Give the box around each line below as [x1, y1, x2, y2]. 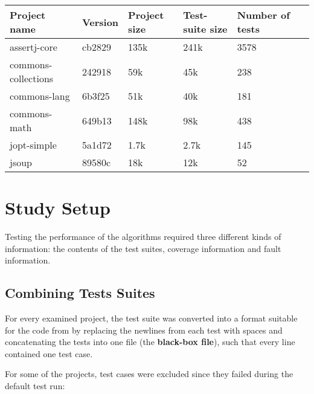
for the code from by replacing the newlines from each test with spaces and [5, 323, 283, 336]
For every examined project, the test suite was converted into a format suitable [5, 312, 298, 325]
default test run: [5, 379, 65, 392]
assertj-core [10, 40, 57, 54]
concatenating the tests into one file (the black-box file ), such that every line [5, 335, 295, 348]
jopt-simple [10, 138, 57, 152]
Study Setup [5, 195, 111, 220]
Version [82, 15, 119, 29]
